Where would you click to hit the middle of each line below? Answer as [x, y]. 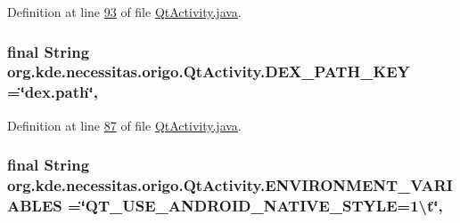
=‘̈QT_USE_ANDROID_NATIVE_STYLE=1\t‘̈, [255, 206]
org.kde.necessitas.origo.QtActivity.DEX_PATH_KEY [209, 72]
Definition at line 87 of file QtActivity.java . [124, 125]
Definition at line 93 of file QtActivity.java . [124, 12]
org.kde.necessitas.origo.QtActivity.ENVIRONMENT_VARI [230, 185]
